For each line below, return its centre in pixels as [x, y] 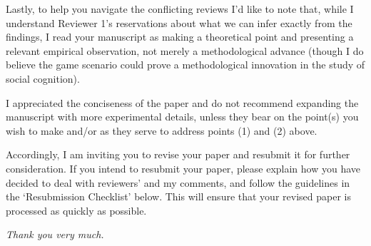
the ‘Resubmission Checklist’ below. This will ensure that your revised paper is [178, 196]
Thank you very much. [55, 234]
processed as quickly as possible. [76, 210]
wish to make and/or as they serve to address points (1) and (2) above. [162, 130]
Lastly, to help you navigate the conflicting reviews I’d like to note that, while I [180, 9]
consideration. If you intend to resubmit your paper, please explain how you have [183, 168]
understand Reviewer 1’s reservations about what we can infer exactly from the [179, 22]
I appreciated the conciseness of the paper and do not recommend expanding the [182, 102]
